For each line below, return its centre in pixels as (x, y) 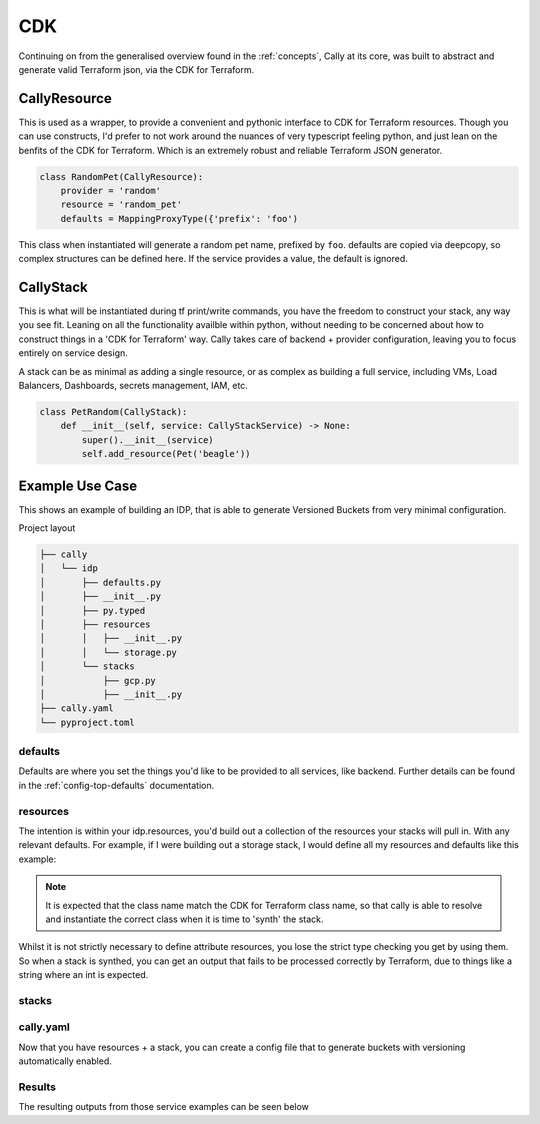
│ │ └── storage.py (108, 652)
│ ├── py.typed (92, 610)
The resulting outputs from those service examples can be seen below (164, 1107)
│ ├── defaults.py (100, 582)
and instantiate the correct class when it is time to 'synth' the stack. (184, 919)
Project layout (47, 528)
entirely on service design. (73, 353)
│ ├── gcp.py (98, 680)
